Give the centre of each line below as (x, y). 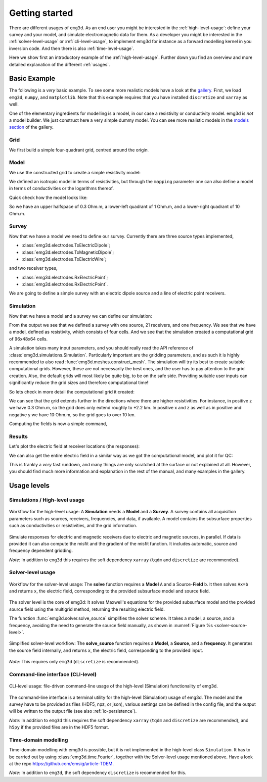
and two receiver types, (33, 268)
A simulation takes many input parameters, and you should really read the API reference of (101, 348)
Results (19, 437)
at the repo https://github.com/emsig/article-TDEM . (61, 764)
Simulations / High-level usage (47, 500)
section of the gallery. (31, 127)
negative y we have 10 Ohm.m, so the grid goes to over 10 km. (72, 415)
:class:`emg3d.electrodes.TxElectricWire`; (64, 259)
